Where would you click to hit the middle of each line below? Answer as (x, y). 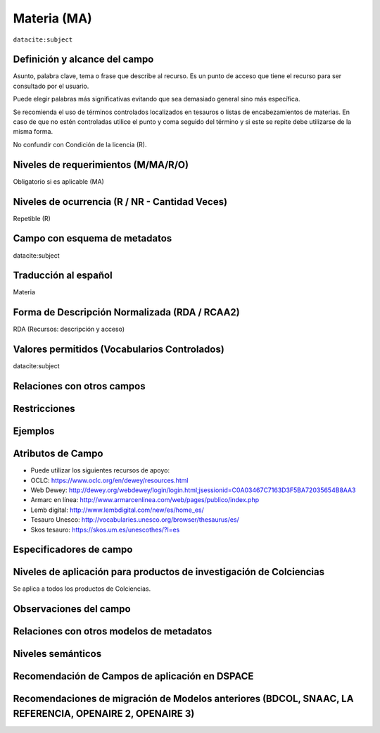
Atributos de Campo (58, 454)
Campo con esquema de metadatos (93, 238)
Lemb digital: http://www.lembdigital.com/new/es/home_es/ (117, 510)
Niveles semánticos (57, 654)
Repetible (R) (32, 218)
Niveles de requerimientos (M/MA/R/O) (101, 164)
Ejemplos (34, 431)
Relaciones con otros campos (79, 386)
